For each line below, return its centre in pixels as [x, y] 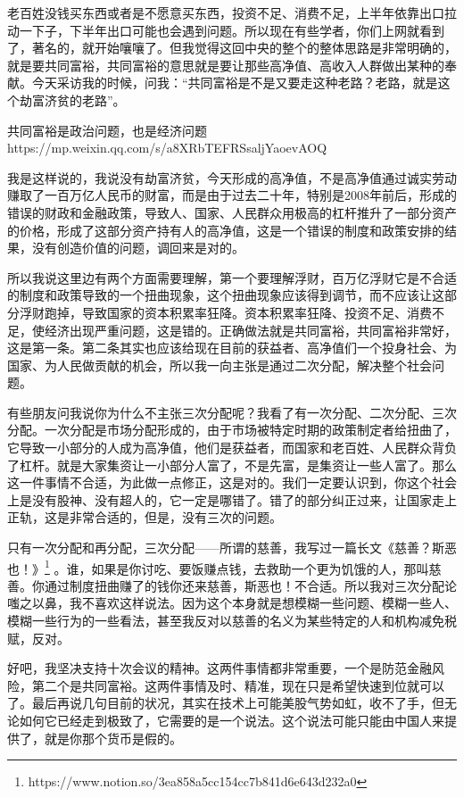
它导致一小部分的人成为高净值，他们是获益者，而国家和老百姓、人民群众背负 [232, 448]
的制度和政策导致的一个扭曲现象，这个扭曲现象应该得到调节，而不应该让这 [226, 295]
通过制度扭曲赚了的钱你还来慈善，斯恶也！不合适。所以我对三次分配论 [250, 585]
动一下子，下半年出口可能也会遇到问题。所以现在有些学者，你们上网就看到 [226, 30]
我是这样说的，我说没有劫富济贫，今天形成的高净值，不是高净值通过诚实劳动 [232, 177]
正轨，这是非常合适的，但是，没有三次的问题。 [145, 517]
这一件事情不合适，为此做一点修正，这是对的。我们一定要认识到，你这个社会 [232, 482]
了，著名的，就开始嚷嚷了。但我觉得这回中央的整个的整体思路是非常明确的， [232, 48]
